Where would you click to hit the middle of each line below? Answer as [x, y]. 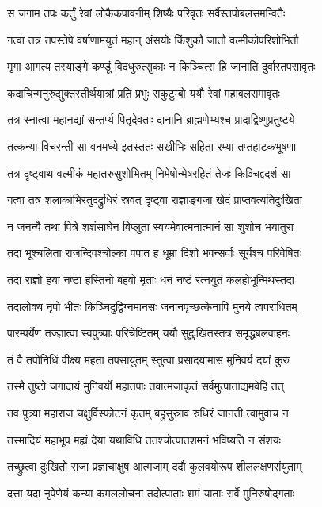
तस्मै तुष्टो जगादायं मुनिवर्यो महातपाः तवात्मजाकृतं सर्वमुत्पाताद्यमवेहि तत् [146, 386]
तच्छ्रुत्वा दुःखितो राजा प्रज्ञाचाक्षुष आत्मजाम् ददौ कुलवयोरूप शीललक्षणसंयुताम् [155, 466]
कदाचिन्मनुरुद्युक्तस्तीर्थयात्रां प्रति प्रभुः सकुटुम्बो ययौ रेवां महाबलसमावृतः [144, 92]
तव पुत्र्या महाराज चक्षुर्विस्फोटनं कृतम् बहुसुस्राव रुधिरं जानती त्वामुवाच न [148, 412]
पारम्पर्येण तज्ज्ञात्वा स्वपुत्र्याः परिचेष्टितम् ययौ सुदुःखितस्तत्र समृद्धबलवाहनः [149, 333]
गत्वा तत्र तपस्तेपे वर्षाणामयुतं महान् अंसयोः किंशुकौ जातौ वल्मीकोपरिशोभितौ [153, 39]
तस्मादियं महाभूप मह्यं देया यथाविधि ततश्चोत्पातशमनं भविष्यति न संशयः [144, 439]
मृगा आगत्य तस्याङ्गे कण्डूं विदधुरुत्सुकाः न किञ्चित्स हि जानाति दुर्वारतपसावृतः [161, 66]
